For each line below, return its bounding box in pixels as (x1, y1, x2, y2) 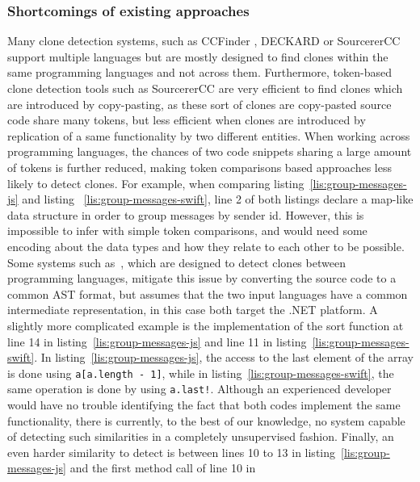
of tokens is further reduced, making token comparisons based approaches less (7, 158, 393, 175)
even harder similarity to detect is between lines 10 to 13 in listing (7, 443, 335, 460)
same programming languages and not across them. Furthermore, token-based (7, 64, 393, 81)
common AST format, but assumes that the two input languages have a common (7, 285, 408, 302)
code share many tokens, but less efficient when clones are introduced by (7, 111, 366, 128)
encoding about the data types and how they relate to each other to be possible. (7, 237, 405, 254)
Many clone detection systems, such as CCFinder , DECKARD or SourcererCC (7, 32, 401, 49)
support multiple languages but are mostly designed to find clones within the (7, 48, 388, 65)
